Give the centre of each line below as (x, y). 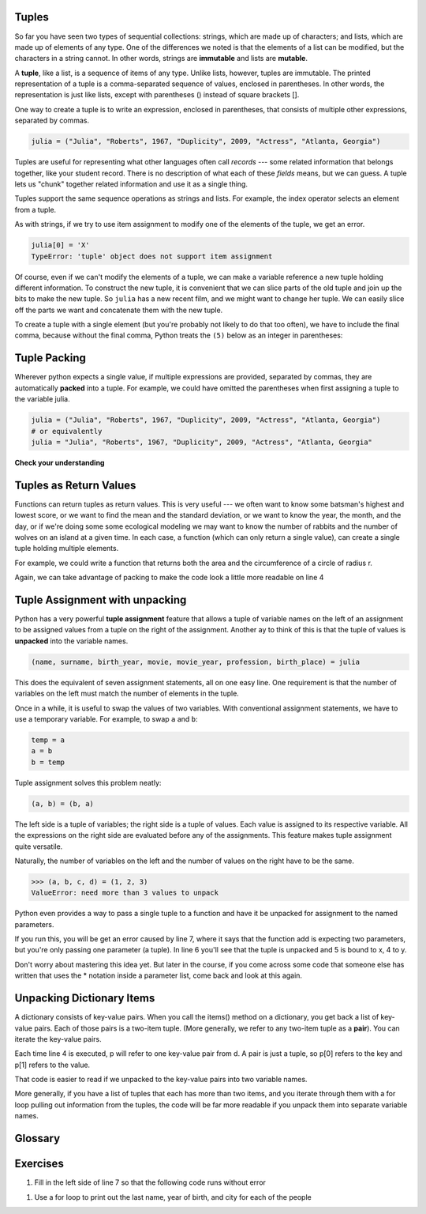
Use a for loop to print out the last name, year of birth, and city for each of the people (173, 1197)
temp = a (48, 740)
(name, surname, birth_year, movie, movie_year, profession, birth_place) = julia (196, 662)
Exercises (39, 1164)
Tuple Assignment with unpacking (101, 599)
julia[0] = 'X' (60, 245)
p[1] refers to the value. (52, 1065)
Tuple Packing (50, 358)
